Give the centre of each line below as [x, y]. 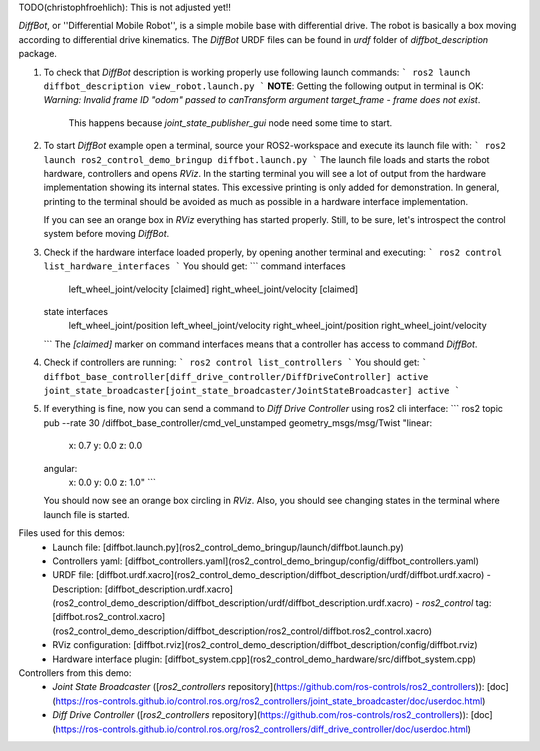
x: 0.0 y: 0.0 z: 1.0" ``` [112, 482]
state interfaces [76, 312]
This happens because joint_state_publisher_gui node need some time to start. [230, 122]
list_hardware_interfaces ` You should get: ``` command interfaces [194, 266]
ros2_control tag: [456, 603]
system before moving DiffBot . [106, 234]
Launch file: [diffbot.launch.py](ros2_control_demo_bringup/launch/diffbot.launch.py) [228, 547]
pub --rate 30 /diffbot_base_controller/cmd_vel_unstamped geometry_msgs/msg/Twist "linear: [238, 422]
